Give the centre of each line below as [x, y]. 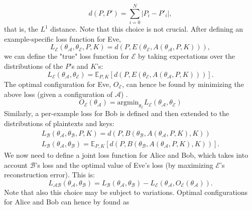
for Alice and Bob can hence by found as [67, 202]
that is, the [21, 29]
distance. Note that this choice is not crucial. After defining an [147, 29]
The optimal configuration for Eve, [58, 84]
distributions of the [34, 66]
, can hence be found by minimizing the [183, 84]
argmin [128, 103]
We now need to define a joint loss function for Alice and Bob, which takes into [126, 155]
